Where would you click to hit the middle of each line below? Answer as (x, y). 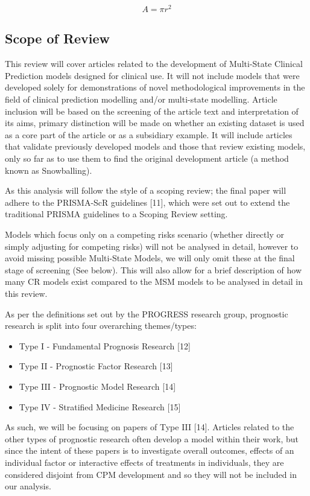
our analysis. (28, 486)
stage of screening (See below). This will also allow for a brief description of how (153, 269)
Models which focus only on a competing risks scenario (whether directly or (144, 234)
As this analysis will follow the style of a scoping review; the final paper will (146, 190)
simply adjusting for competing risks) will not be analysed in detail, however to (152, 246)
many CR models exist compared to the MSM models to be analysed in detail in (154, 281)
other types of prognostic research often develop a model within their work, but (152, 438)
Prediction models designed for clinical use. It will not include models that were (152, 75)
